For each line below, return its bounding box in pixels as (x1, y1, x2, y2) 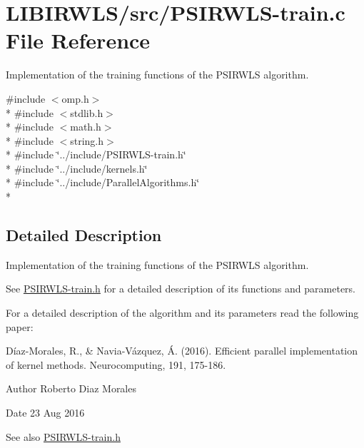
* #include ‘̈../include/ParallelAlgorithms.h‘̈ (6, 175, 200, 190)
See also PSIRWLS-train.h (6, 429, 121, 444)
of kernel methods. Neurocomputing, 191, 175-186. (6, 357, 226, 372)
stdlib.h (70, 105, 103, 120)
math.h (70, 119, 101, 134)
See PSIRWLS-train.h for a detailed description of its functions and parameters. (6, 281, 355, 296)
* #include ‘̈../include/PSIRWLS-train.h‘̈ (6, 147, 186, 162)
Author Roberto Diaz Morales (6, 381, 136, 396)
